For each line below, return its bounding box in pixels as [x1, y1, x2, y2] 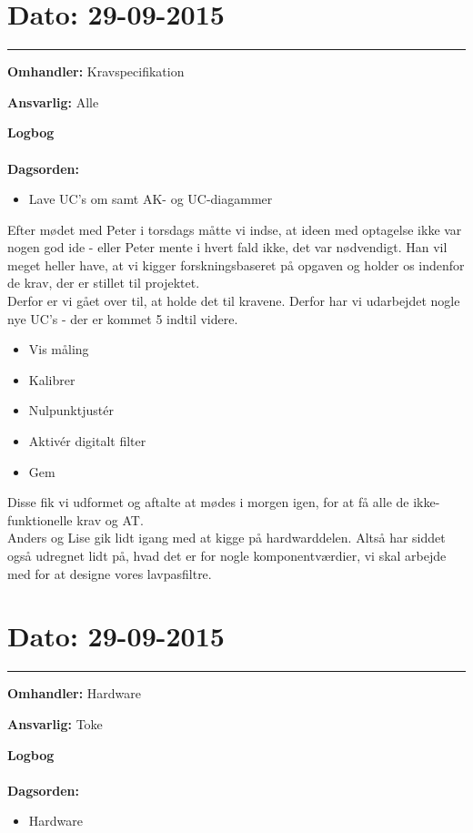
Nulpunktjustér [28, 401, 114, 420]
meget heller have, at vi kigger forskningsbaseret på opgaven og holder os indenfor [7, 255, 465, 274]
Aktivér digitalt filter [28, 432, 146, 451]
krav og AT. [76, 510, 144, 529]
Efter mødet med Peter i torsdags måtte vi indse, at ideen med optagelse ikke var [7, 219, 462, 239]
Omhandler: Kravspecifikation [7, 62, 185, 81]
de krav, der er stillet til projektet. [7, 273, 200, 292]
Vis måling [28, 340, 89, 359]
